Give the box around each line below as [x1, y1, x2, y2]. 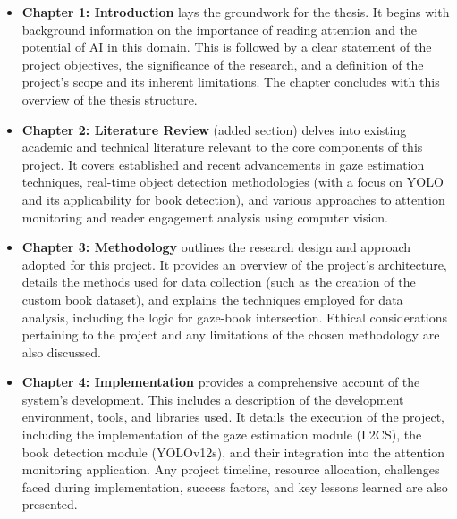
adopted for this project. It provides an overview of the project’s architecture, [21, 255, 447, 273]
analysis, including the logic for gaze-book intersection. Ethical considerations [21, 307, 447, 326]
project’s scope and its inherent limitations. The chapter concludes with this [21, 72, 440, 91]
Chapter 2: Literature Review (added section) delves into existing [21, 120, 407, 138]
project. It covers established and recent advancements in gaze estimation [21, 155, 425, 173]
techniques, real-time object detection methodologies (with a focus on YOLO [21, 172, 444, 191]
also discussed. [21, 342, 101, 361]
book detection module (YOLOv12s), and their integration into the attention [21, 442, 444, 461]
